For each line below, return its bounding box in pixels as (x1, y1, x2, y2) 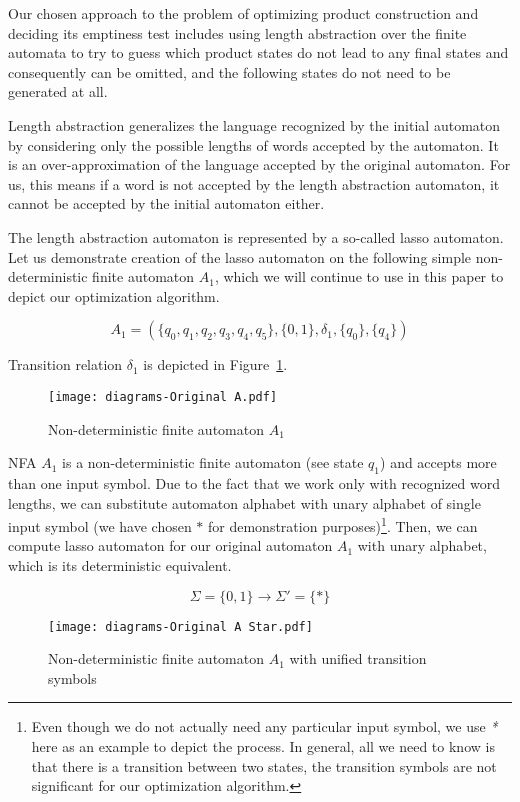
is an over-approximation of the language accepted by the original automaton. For (8, 154, 511, 175)
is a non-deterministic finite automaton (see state (62, 452, 364, 473)
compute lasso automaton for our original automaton (8, 535, 333, 556)
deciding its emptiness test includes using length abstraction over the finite (8, 22, 467, 43)
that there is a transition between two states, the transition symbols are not (31, 755, 497, 776)
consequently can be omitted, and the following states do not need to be (8, 61, 451, 82)
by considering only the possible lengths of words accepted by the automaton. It (8, 134, 499, 155)
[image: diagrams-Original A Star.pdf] (48, 619, 313, 634)
